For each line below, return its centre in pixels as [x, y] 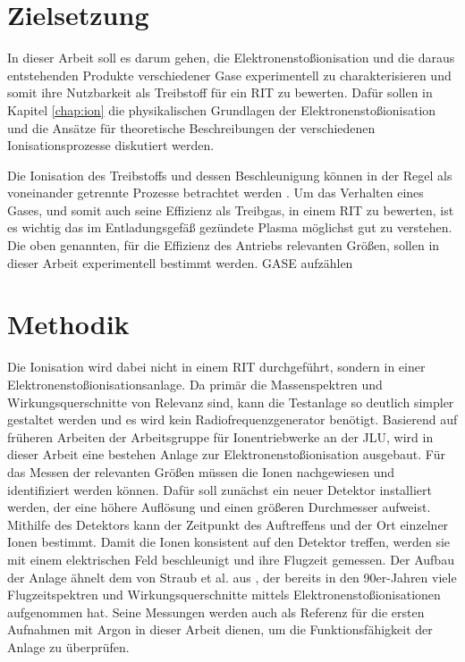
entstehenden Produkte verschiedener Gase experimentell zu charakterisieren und [229, 75]
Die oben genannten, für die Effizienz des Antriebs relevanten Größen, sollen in [224, 245]
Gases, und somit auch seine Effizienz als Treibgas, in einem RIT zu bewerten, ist [231, 209]
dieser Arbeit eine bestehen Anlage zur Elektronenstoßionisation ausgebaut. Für [226, 454]
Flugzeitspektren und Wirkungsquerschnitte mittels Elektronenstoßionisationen [224, 595]
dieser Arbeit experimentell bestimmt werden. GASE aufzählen [180, 262]
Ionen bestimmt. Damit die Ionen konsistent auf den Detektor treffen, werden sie [229, 542]
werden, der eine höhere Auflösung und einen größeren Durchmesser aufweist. [219, 507]
